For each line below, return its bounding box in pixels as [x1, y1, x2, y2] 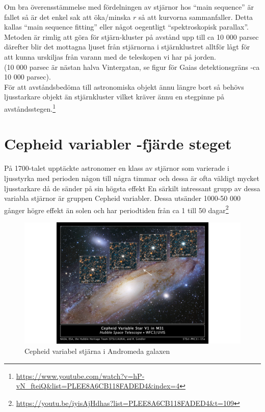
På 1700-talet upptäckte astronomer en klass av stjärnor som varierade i [4, 163, 229, 173]
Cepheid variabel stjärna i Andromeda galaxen [24, 346, 170, 356]
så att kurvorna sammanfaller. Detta [139, 11, 253, 22]
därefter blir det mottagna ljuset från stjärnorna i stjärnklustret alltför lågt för [4, 41, 250, 52]
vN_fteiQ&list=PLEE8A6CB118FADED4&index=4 [16, 380, 180, 391]
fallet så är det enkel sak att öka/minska [4, 11, 131, 22]
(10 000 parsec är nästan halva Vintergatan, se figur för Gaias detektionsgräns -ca [4, 61, 260, 72]
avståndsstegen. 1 [4, 101, 56, 114]
